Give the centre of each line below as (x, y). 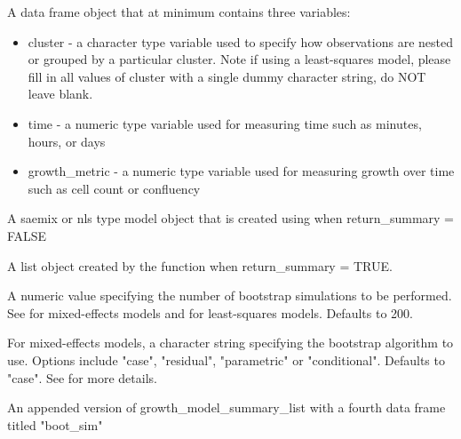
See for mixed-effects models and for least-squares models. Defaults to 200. (210, 312)
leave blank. (60, 94)
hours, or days (67, 141)
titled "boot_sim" (55, 424)
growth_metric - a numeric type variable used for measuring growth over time (241, 171)
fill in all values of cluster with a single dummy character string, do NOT (227, 76)
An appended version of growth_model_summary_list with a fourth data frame (227, 407)
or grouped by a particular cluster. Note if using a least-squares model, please (239, 59)
